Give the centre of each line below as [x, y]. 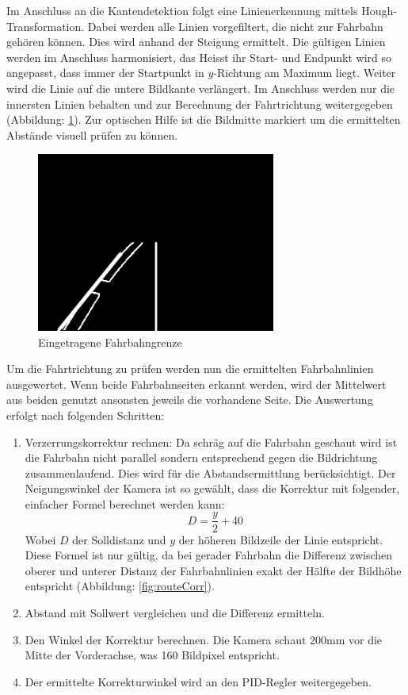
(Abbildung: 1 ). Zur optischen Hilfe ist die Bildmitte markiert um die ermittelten [204, 119]
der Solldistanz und [119, 539]
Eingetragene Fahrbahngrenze [110, 342]
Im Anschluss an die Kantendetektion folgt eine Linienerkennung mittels [182, 10]
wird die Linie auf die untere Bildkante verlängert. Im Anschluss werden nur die [201, 88]
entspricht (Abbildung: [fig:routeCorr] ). [120, 586]
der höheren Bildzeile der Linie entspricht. [281, 539]
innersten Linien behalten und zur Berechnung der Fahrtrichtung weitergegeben [200, 104]
